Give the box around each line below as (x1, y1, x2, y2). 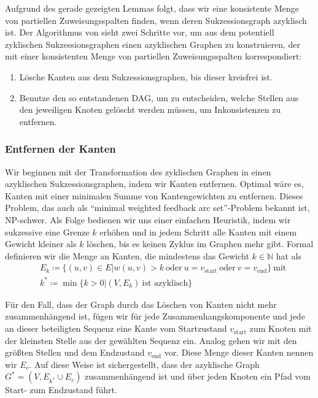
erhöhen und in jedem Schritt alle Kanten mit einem (99, 225, 297, 238)
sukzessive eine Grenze (5, 225, 90, 238)
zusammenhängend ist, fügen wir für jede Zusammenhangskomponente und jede (5, 310, 305, 323)
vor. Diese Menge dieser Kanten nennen (164, 346, 314, 359)
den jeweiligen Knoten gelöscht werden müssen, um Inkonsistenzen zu (19, 103, 281, 116)
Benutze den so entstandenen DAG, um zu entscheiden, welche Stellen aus (19, 91, 299, 104)
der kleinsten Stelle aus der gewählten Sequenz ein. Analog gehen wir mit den (5, 334, 297, 346)
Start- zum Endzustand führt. (5, 383, 117, 396)
